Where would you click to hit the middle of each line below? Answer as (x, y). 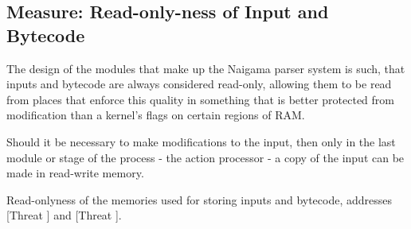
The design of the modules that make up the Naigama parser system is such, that (206, 68)
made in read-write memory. (75, 173)
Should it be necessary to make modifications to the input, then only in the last (201, 141)
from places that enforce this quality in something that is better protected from (201, 99)
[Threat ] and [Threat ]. (64, 215)
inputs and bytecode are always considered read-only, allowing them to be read (199, 84)
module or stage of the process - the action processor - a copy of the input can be (205, 157)
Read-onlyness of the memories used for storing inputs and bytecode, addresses (200, 199)
